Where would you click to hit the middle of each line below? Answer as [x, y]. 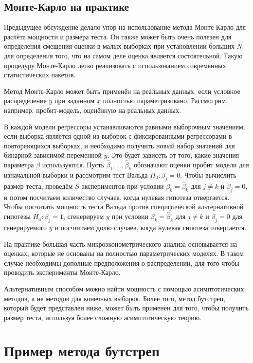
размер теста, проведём [38, 186]
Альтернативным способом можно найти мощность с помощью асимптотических [124, 288]
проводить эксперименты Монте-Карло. [62, 272]
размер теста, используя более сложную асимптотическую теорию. [103, 317]
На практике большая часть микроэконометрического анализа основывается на [120, 244]
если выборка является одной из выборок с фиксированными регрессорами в [118, 136]
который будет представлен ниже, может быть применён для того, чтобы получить [126, 308]
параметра [19, 165]
